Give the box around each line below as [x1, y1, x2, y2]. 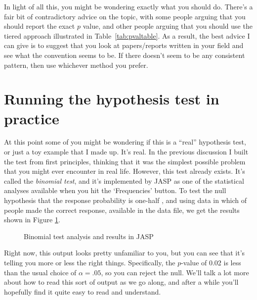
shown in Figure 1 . [4, 214, 60, 225]
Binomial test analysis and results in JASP [24, 231, 154, 241]
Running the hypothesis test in [4, 89, 219, 109]
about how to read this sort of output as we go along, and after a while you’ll [4, 277, 239, 287]
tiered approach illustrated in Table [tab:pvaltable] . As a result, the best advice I [4, 30, 250, 41]
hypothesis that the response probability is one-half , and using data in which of [4, 195, 247, 205]
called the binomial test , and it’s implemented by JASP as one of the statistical [4, 175, 244, 186]
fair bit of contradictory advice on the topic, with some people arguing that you [4, 11, 246, 21]
